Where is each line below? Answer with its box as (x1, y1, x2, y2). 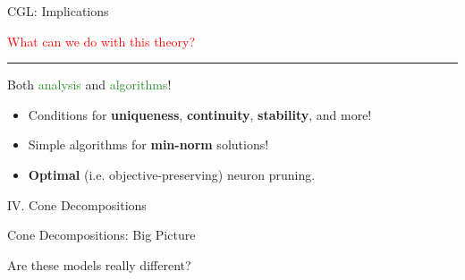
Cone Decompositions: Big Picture (7, 225, 196, 244)
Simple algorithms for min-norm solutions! (28, 135, 269, 154)
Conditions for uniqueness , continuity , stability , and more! (28, 105, 372, 123)
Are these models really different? (7, 255, 191, 274)
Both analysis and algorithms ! (7, 75, 172, 94)
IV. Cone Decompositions (7, 195, 147, 214)
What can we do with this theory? (7, 31, 196, 50)
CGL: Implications (7, 2, 109, 20)
